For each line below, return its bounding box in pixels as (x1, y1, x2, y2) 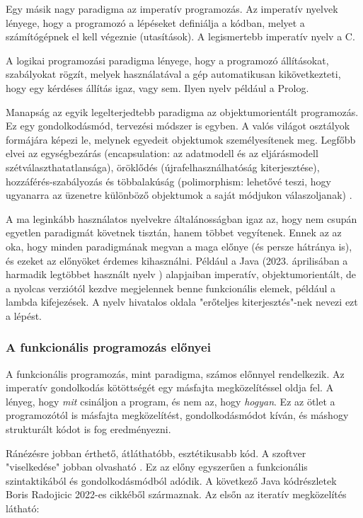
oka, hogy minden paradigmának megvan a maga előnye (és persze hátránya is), (6, 238, 352, 253)
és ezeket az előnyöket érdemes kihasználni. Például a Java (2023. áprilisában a (6, 253, 348, 267)
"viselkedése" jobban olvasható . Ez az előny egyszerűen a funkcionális (6, 459, 308, 474)
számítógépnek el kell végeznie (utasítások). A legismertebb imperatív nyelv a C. (6, 29, 355, 44)
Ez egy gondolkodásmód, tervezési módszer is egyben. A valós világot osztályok (6, 118, 350, 133)
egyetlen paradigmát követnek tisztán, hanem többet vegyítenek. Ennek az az (6, 225, 342, 240)
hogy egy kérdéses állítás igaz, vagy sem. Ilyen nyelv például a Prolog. (6, 80, 309, 95)
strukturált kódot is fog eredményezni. (6, 422, 171, 437)
